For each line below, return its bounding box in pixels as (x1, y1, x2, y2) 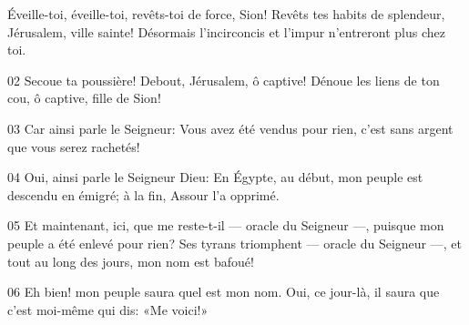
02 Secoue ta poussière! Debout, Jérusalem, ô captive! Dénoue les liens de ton (7, 70, 440, 89)
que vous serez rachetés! (7, 137, 140, 156)
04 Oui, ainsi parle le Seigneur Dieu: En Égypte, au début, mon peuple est (7, 168, 423, 187)
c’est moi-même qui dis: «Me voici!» (7, 300, 209, 319)
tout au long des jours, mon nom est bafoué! (7, 251, 254, 270)
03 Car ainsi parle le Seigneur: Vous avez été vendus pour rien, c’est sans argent (7, 118, 454, 137)
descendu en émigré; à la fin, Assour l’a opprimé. (7, 185, 280, 204)
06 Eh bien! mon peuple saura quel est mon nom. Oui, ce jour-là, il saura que (7, 282, 440, 301)
